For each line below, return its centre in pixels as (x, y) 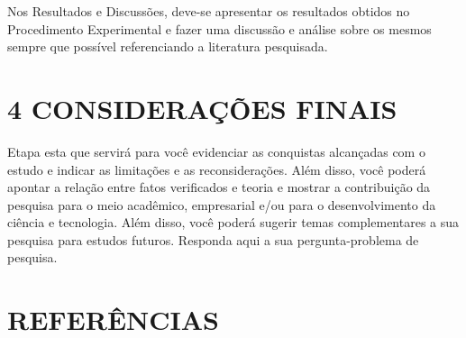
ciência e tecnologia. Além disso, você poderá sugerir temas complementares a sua (233, 222)
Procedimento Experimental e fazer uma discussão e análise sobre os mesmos (219, 28)
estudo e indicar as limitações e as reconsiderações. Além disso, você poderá (217, 169)
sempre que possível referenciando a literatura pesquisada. (168, 46)
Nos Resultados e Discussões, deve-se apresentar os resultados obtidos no (209, 11)
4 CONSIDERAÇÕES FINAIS (202, 108)
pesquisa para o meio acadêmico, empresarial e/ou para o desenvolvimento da (222, 204)
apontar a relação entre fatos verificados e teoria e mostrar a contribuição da (219, 187)
